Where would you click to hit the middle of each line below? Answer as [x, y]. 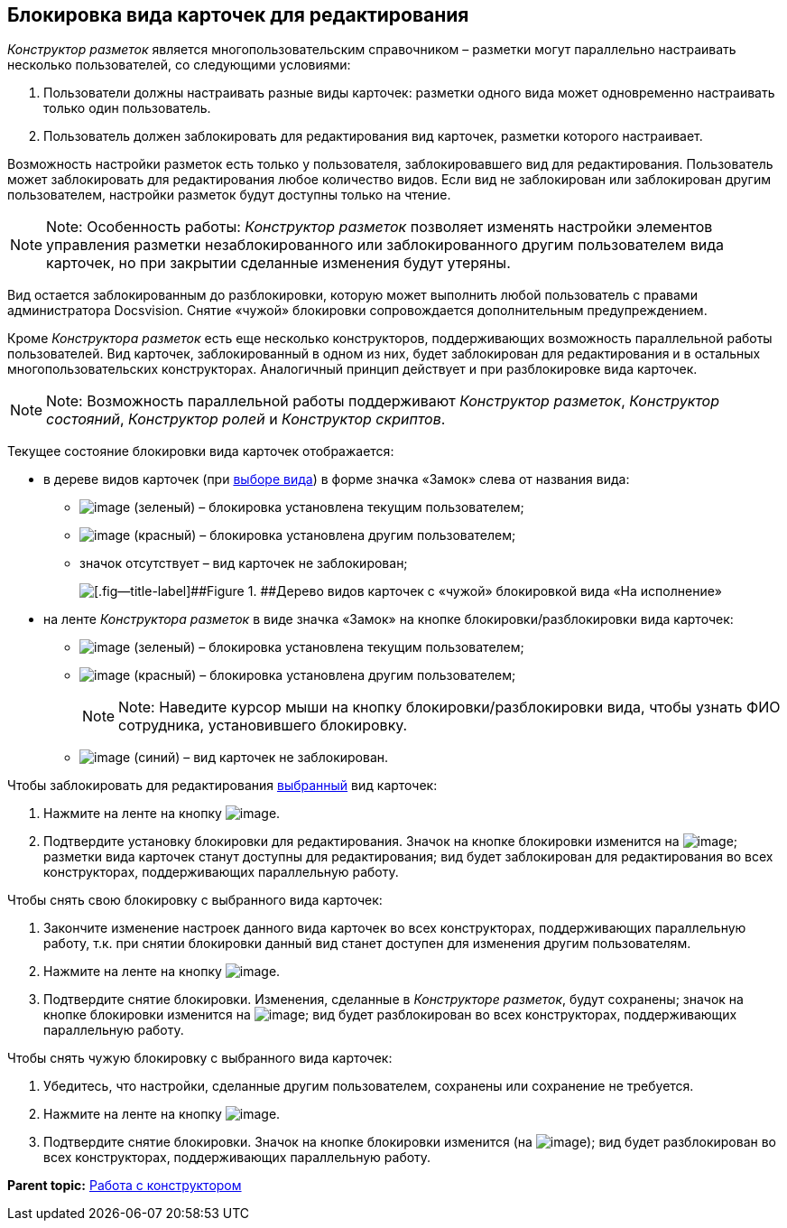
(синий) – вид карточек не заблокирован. [261, 758]
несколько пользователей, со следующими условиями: [179, 65]
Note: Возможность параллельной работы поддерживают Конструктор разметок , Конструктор [383, 401]
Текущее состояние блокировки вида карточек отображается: [201, 451]
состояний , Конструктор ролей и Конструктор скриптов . [246, 419]
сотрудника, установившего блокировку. [263, 726]
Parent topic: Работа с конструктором [125, 1186]
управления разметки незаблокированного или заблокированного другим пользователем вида [385, 245]
